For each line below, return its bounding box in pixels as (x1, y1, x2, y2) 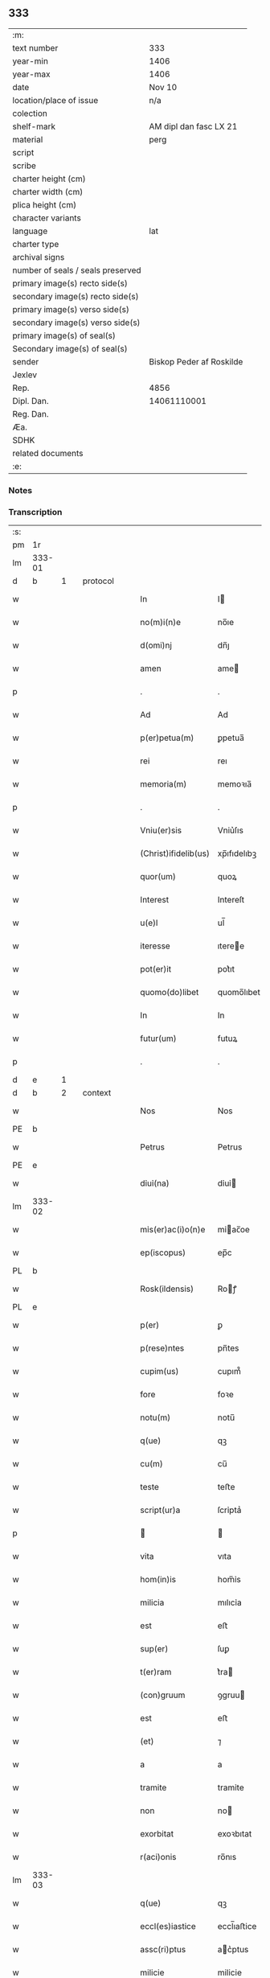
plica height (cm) (12, 199, 77, 210)
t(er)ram (140, 1667, 172, 1678)
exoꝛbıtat (217, 1828, 252, 1840)
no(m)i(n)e (140, 617, 182, 628)
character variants (12, 212, 82, 224)
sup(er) (140, 1643, 169, 1655)
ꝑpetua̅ (217, 732, 245, 743)
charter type (12, 238, 59, 249)
